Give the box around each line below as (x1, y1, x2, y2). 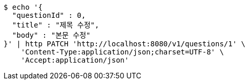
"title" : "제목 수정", (12, 21, 99, 29)
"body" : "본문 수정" (12, 31, 91, 39)
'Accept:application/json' (20, 56, 129, 64)
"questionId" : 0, (12, 11, 86, 19)
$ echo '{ (4, 3, 43, 11)
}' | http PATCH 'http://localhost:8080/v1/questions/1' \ (4, 40, 246, 48)
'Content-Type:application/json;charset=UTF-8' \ (20, 48, 224, 56)
